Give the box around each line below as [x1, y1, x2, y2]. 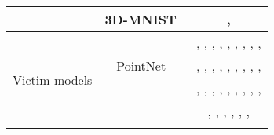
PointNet [116, 57, 166, 75]
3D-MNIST [104, 10, 177, 28]
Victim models [13, 70, 93, 89]
